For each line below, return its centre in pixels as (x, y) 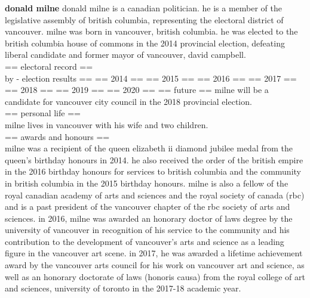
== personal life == (43, 113)
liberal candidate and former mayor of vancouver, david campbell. (125, 55)
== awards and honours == (57, 136)
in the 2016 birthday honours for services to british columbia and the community (153, 171)
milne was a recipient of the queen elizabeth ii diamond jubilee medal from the (149, 148)
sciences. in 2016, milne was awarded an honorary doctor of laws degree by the (149, 218)
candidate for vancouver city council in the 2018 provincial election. (128, 101)
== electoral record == (49, 66)
